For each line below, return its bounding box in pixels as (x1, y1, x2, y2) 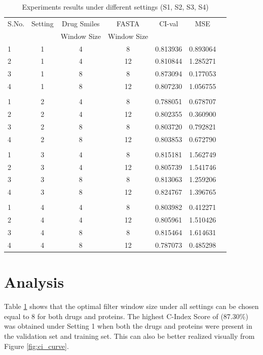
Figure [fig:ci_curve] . (4, 340, 69, 351)
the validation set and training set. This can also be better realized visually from (4, 330, 255, 341)
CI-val (159, 18, 178, 28)
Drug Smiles (62, 18, 100, 28)
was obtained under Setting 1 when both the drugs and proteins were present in (4, 321, 252, 331)
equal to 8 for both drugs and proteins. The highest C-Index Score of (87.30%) (4, 310, 248, 321)
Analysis (4, 272, 64, 292)
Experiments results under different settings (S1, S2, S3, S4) (22, 2, 209, 12)
